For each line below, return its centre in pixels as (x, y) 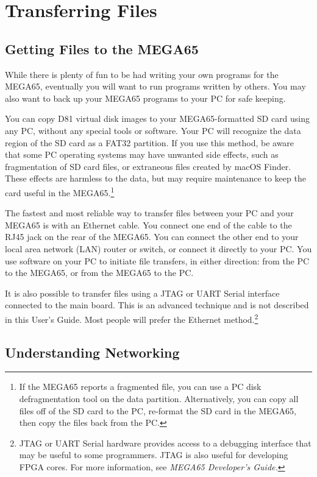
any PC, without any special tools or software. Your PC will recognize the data (153, 130)
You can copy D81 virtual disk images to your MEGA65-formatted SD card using (158, 118)
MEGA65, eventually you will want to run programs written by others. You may (155, 86)
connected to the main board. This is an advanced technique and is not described (157, 305)
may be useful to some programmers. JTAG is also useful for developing (154, 455)
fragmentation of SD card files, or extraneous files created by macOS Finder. (148, 166)
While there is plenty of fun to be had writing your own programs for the (142, 74)
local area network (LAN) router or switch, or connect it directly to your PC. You (158, 248)
